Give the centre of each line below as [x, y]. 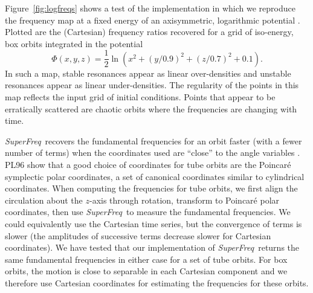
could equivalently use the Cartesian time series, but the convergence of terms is [153, 223]
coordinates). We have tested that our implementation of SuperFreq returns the [152, 247]
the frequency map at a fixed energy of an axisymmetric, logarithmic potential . [153, 20]
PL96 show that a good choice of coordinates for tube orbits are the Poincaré [148, 164]
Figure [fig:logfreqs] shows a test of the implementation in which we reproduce [150, 8]
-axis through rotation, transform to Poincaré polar [184, 200]
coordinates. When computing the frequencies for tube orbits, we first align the [151, 188]
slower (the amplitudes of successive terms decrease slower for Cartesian [138, 235]
